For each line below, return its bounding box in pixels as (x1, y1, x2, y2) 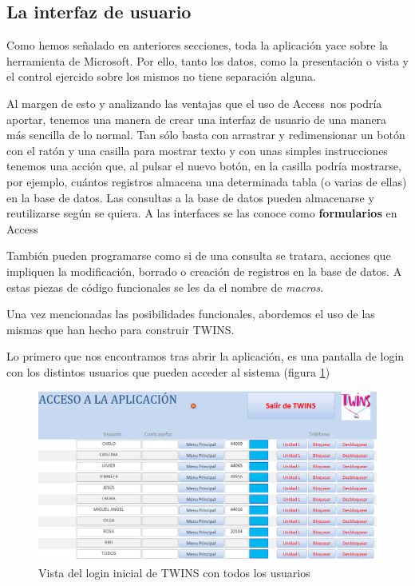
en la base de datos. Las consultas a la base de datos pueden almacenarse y (6, 189, 374, 205)
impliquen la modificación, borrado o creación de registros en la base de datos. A (6, 262, 402, 279)
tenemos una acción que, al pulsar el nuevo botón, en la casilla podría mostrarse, (6, 157, 401, 174)
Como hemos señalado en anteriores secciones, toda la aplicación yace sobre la (6, 37, 389, 54)
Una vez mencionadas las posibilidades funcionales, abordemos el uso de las (6, 305, 375, 322)
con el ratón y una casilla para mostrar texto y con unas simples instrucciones (6, 142, 388, 158)
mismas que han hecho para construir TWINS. (6, 321, 235, 337)
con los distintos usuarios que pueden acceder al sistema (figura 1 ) (6, 363, 330, 380)
